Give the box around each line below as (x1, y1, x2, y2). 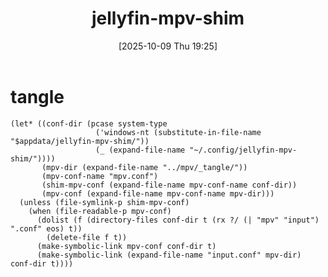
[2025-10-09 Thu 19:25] (118, 40, 218, 52)
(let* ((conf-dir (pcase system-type (10, 118, 168, 129)
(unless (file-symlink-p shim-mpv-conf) (19, 197, 190, 207)
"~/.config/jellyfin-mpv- (189, 145, 298, 155)
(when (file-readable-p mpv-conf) (28, 206, 172, 216)
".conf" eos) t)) (10, 223, 83, 234)
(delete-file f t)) (46, 232, 128, 242)
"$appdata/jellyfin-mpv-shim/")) (10, 136, 150, 146)
